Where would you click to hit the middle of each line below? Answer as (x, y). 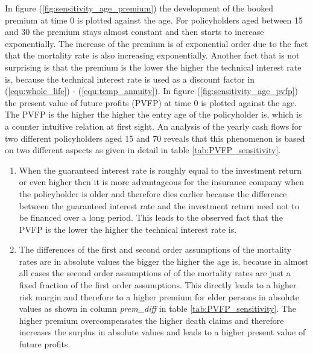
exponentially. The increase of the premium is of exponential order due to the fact (156, 43)
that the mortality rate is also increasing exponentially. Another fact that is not (152, 55)
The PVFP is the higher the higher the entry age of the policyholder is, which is (153, 114)
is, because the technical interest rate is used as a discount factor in (130, 79)
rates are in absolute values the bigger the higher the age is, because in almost (164, 261)
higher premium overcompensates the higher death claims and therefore (151, 320)
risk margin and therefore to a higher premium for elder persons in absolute (159, 296)
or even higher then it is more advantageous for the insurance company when (161, 182)
